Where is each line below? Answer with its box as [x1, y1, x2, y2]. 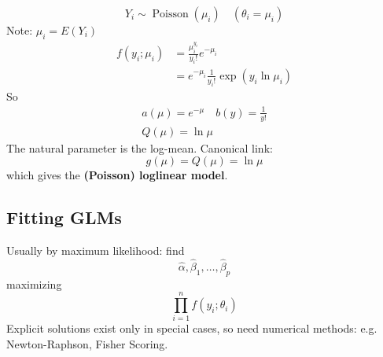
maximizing [6, 275, 62, 292]
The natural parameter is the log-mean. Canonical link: [6, 139, 273, 156]
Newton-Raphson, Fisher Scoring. [6, 336, 168, 351]
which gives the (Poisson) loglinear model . [6, 167, 228, 183]
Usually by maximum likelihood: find [6, 242, 185, 259]
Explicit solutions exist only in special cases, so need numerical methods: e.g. [6, 320, 377, 337]
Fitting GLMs [6, 205, 122, 230]
